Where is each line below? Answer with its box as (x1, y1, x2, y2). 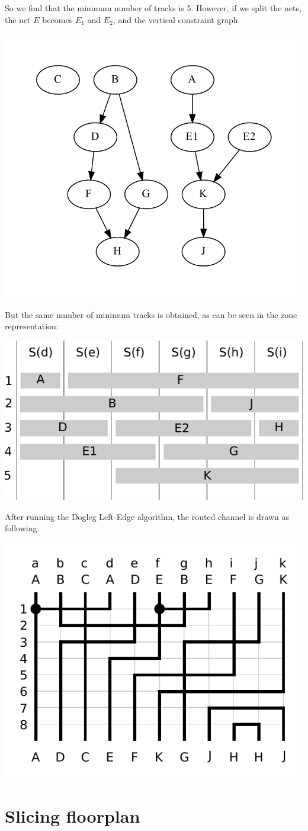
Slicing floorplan (5, 804, 140, 828)
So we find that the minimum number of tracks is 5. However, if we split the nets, (5, 2, 301, 14)
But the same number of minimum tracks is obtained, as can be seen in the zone (5, 308, 297, 320)
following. (5, 522, 40, 534)
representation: (5, 320, 59, 332)
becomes (42, 13, 73, 25)
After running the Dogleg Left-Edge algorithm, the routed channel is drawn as (5, 510, 290, 522)
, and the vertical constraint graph (113, 13, 238, 25)
